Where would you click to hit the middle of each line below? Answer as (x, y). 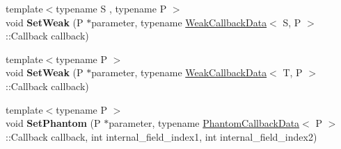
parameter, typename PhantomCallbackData (204, 123)
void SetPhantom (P (53, 123)
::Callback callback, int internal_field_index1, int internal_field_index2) (161, 136)
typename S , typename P (111, 8)
